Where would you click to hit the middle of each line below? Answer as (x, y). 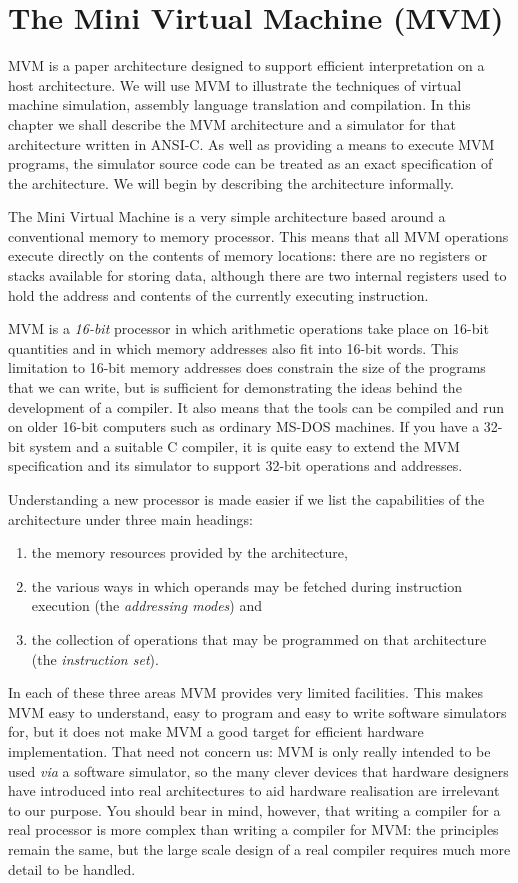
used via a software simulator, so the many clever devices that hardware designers (258, 770)
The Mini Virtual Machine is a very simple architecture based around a (227, 216)
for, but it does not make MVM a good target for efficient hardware (216, 731)
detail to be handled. (72, 868)
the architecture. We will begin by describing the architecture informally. (231, 182)
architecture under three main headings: (130, 518)
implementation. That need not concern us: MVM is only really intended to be (249, 750)
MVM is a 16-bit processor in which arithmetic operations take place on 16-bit (248, 328)
